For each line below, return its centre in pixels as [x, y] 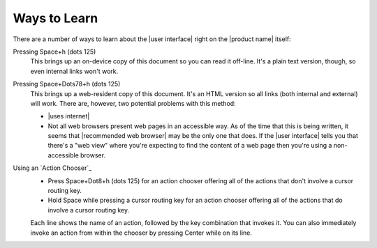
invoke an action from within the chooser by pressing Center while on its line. [141, 233]
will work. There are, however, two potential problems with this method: [133, 103]
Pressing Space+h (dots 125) [54, 52]
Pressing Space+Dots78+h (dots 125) [67, 84]
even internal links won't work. [74, 71]
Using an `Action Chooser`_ [52, 168]
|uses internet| [69, 116]
